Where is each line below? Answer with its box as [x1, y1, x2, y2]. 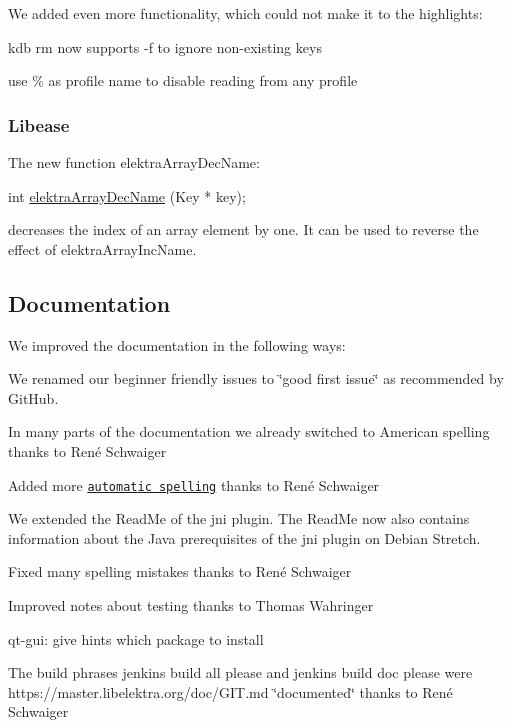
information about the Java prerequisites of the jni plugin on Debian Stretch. [8, 527, 481, 548]
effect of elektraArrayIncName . [8, 238, 197, 259]
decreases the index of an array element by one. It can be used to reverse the [8, 219, 479, 240]
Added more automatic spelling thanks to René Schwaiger [8, 474, 380, 495]
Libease [8, 112, 70, 137]
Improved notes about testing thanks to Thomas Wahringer [8, 594, 374, 615]
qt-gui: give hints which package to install [8, 628, 264, 649]
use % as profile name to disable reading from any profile [8, 70, 358, 91]
